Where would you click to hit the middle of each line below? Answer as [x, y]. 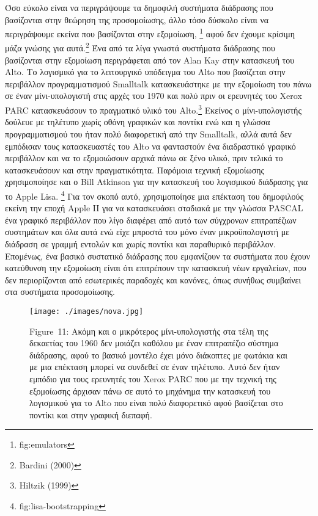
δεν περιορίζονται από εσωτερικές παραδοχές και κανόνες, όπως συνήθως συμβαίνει [153, 279]
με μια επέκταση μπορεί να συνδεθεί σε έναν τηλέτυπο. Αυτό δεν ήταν [155, 367]
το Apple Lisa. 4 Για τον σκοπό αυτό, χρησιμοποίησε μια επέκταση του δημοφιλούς [154, 195]
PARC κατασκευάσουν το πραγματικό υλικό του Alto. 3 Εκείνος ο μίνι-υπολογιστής [153, 109]
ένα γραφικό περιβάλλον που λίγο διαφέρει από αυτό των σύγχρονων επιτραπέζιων [151, 220]
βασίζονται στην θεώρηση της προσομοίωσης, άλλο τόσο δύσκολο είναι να [137, 19]
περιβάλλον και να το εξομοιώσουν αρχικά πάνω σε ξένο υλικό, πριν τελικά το [144, 158]
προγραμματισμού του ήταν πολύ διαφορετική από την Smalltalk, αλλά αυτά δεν [148, 133]
